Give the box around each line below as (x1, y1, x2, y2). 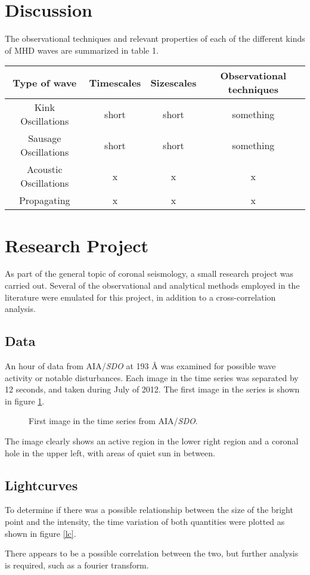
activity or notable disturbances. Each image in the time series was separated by (5, 371, 299, 384)
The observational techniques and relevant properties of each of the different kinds (5, 32, 305, 45)
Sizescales (150, 75, 197, 89)
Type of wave (13, 75, 77, 89)
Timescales (89, 75, 141, 89)
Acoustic (26, 162, 63, 177)
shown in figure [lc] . (5, 527, 76, 539)
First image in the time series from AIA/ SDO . (29, 415, 198, 427)
